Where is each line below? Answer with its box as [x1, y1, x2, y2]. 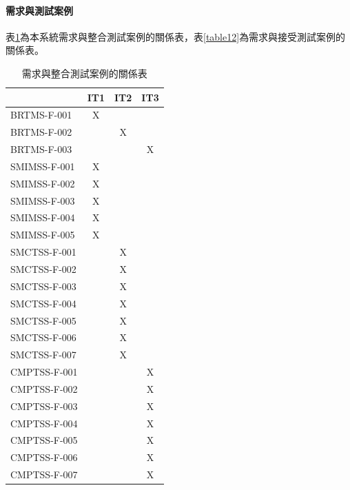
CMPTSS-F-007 [10, 467, 78, 482]
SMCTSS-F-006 [10, 330, 76, 345]
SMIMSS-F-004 [10, 210, 75, 225]
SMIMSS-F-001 [10, 159, 75, 173]
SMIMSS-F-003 [10, 193, 75, 207]
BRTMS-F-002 [10, 125, 72, 139]
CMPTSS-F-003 [10, 398, 78, 413]
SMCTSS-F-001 [10, 245, 76, 259]
